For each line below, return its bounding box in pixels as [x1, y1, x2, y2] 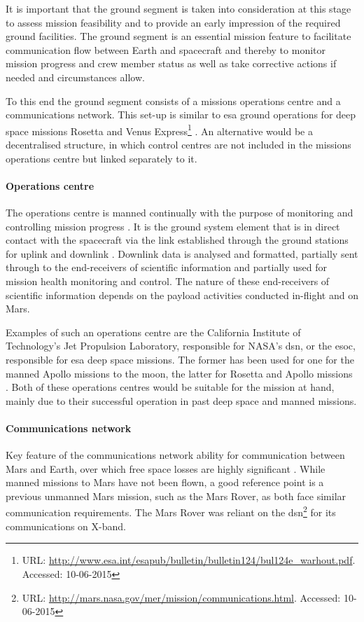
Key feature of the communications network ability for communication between [6, 448, 345, 462]
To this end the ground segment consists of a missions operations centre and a [6, 93, 341, 108]
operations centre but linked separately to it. [6, 151, 197, 165]
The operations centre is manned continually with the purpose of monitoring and [6, 205, 353, 219]
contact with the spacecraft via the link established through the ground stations [6, 233, 349, 247]
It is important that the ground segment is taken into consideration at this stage [6, 1, 351, 15]
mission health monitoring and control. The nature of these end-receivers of [6, 273, 330, 288]
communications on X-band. [6, 518, 126, 533]
